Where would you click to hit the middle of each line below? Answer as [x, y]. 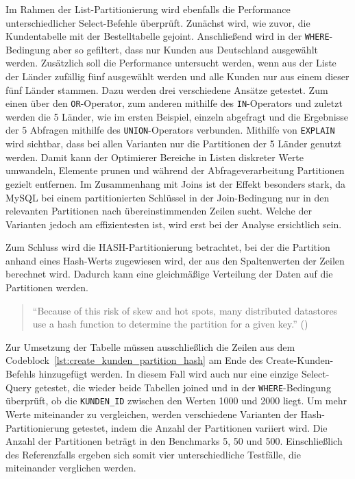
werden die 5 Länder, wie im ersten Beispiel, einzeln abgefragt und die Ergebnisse [177, 116]
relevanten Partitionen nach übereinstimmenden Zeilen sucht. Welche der [159, 211]
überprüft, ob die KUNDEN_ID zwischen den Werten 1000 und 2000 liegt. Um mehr [176, 401]
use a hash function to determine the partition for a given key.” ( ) [170, 324]
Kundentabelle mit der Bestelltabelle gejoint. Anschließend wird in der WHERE [168, 36]
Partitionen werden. [47, 287]
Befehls [21, 374]
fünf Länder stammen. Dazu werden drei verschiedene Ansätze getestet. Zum [167, 89]
